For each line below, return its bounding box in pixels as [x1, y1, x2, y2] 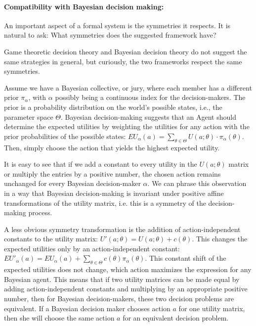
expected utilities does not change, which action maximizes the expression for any [4, 264, 252, 275]
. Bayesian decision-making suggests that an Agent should [61, 111, 236, 122]
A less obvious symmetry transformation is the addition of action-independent [4, 224, 241, 234]
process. [28, 207, 52, 218]
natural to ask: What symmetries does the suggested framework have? [4, 30, 216, 40]
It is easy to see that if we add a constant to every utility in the [4, 159, 197, 169]
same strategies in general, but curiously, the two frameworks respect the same [4, 56, 242, 66]
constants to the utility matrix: [4, 233, 98, 244]
